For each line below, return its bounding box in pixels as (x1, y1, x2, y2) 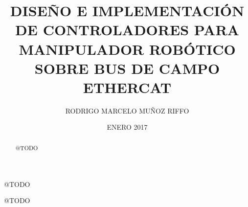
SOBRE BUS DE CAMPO (34, 58, 220, 78)
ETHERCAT (83, 77, 172, 97)
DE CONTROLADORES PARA (15, 20, 239, 40)
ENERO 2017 (107, 122, 148, 132)
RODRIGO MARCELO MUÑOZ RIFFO (65, 105, 189, 115)
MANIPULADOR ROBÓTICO (19, 39, 236, 59)
